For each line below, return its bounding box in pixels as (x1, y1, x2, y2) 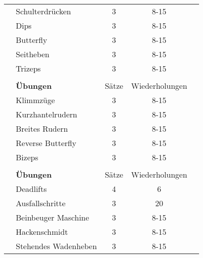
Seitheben (16, 48, 50, 60)
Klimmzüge (16, 94, 55, 106)
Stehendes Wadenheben (16, 240, 97, 252)
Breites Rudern (16, 123, 68, 134)
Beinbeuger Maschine (16, 212, 89, 223)
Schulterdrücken (16, 5, 71, 17)
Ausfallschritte (16, 197, 66, 209)
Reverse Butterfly (16, 137, 77, 148)
